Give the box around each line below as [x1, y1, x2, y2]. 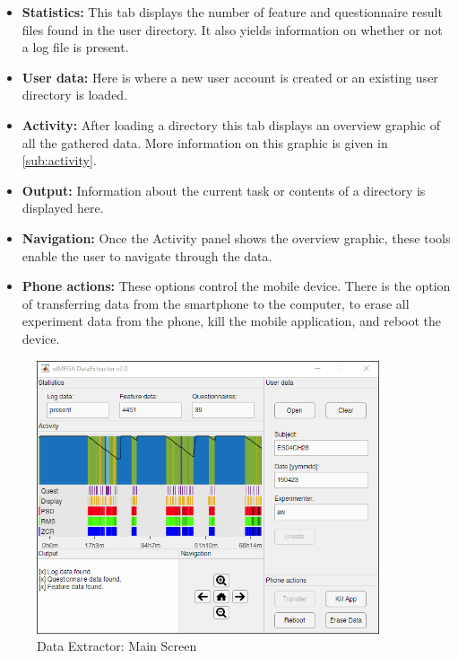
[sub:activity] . [22, 151, 97, 170]
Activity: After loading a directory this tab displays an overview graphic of [22, 115, 441, 134]
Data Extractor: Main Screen [37, 636, 197, 655]
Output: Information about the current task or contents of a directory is [22, 180, 426, 199]
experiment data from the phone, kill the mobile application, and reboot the [22, 311, 442, 330]
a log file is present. [22, 38, 129, 57]
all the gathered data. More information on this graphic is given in [22, 133, 388, 152]
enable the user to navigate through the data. [22, 246, 272, 265]
